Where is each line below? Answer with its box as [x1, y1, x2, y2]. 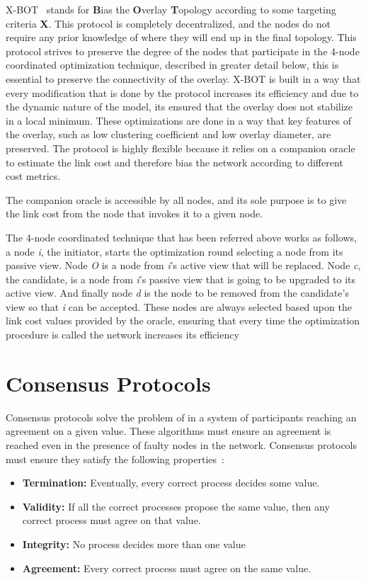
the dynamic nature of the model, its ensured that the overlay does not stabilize [6, 99, 353, 114]
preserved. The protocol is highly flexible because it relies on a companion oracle [6, 140, 355, 155]
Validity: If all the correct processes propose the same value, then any [22, 499, 330, 513]
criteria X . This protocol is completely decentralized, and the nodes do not [6, 16, 331, 30]
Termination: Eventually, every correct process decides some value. [22, 475, 320, 490]
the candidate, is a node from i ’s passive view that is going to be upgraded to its [6, 271, 356, 286]
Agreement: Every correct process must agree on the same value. [22, 560, 311, 575]
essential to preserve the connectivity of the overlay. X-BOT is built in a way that [6, 71, 361, 86]
